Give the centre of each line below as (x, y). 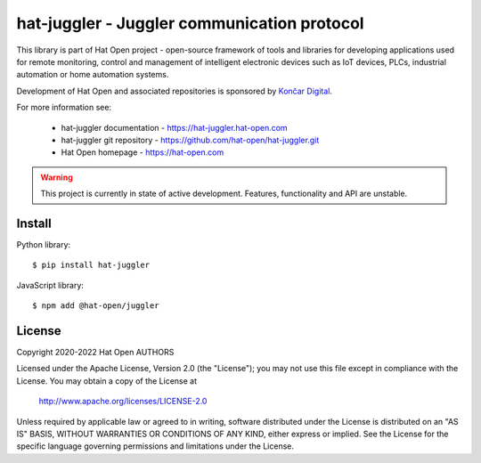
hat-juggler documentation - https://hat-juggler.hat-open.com (175, 127)
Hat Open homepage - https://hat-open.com (143, 152)
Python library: (44, 244)
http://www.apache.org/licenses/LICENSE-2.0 (123, 402)
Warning (57, 177)
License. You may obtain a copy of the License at (107, 381)
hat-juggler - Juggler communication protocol (190, 23)
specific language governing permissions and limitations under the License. (155, 446)
